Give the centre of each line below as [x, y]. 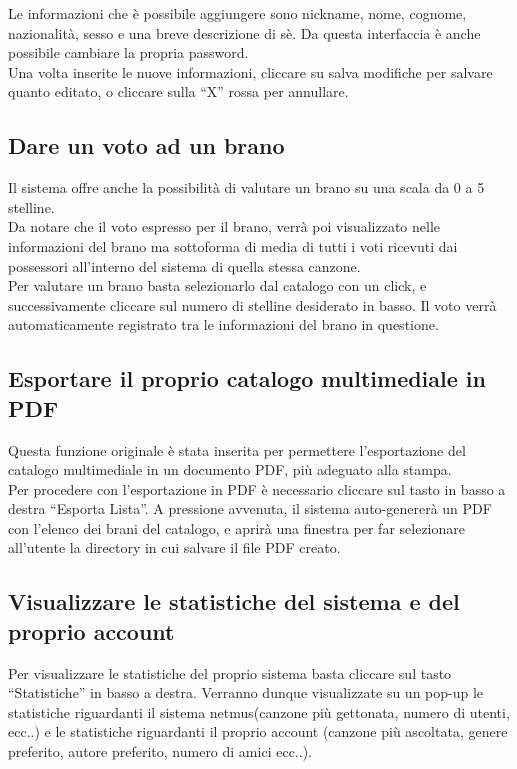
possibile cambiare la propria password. [128, 52]
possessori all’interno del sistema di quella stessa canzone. [184, 265]
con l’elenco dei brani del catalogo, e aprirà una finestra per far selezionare [236, 527]
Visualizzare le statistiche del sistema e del [234, 601]
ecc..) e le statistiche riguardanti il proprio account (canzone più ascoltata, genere [258, 731]
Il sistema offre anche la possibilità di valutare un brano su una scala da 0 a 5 [246, 187]
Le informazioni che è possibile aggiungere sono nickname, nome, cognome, [237, 13]
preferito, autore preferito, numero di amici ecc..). [160, 751]
